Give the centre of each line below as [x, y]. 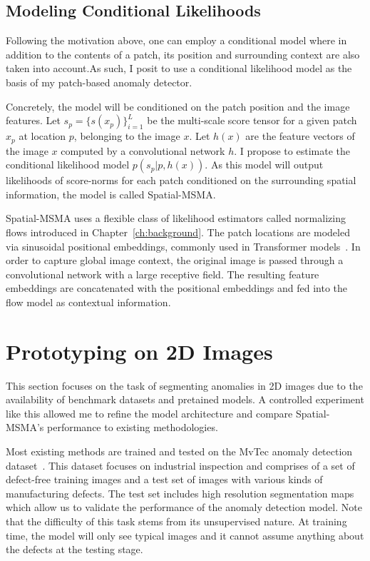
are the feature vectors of [300, 136]
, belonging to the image [127, 136]
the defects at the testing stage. [74, 549]
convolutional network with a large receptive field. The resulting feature [163, 274]
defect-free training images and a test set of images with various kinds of [164, 479]
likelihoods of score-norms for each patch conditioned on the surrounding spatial [181, 180]
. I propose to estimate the [292, 150]
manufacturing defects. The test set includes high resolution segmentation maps [180, 493]
